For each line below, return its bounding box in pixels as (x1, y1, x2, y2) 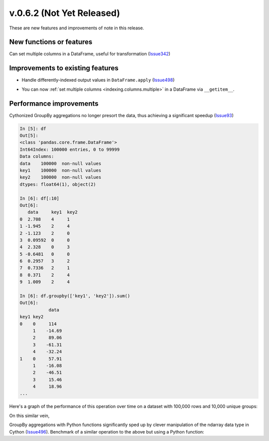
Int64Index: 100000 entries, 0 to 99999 (19, 147, 120, 152)
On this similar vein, (9, 413, 50, 419)
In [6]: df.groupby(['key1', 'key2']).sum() (19, 293, 131, 299)
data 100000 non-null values (19, 160, 102, 166)
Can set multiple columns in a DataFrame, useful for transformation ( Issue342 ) (9, 51, 170, 57)
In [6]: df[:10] (19, 195, 60, 201)
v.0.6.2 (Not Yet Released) (9, 7, 121, 18)
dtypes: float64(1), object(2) (19, 181, 97, 187)
